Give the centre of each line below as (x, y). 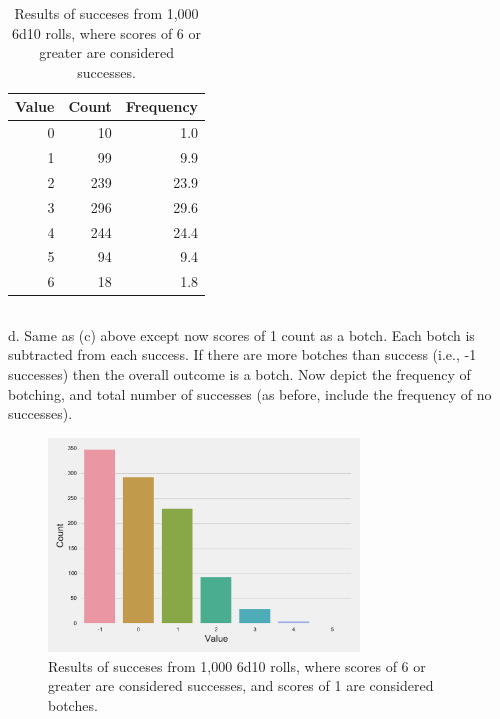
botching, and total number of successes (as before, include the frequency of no (250, 393)
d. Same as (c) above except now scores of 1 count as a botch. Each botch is (241, 334)
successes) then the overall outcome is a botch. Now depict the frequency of (239, 373)
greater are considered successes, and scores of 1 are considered (241, 685)
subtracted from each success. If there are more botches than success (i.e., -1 (242, 354)
